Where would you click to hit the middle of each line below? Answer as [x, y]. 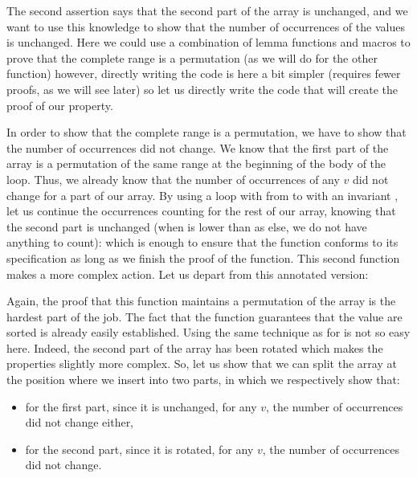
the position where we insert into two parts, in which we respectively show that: [203, 380]
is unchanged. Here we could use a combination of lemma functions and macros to [208, 42]
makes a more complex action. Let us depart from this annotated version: [188, 274]
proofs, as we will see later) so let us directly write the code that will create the [202, 89]
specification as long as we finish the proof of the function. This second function [203, 257]
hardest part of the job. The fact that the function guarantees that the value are [204, 316]
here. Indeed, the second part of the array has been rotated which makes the [195, 347]
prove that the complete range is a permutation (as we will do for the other [192, 57]
